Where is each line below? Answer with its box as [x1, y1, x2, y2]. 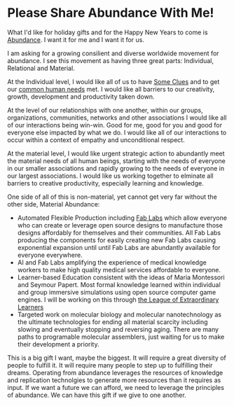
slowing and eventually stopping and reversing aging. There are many [17, 325, 219, 333]
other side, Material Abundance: [7, 199, 100, 208]
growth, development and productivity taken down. [7, 92, 155, 101]
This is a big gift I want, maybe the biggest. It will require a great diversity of [7, 353, 226, 362]
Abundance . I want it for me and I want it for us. [7, 35, 145, 43]
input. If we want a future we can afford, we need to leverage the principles [7, 383, 224, 391]
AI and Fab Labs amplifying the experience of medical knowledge [17, 258, 207, 267]
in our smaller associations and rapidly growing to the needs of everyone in [7, 164, 225, 172]
